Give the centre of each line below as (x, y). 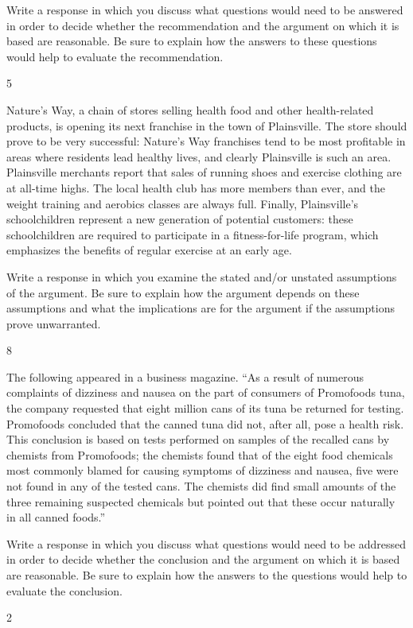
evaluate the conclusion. (64, 590)
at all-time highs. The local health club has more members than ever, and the (196, 187)
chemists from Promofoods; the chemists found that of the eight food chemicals (200, 454)
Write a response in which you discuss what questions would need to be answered (205, 10)
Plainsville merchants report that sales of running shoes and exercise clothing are (204, 172)
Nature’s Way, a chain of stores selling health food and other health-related (190, 109)
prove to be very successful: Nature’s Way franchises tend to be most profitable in (206, 141)
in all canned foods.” (56, 517)
